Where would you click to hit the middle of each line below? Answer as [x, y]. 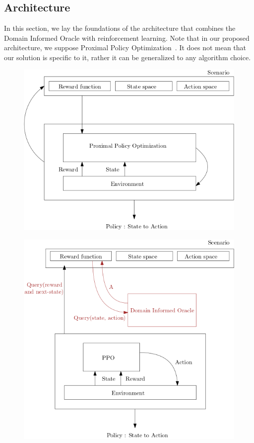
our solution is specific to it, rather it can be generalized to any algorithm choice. [127, 57]
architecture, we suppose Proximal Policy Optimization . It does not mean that [125, 47]
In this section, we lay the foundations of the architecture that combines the [120, 28]
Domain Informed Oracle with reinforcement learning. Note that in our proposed [127, 38]
